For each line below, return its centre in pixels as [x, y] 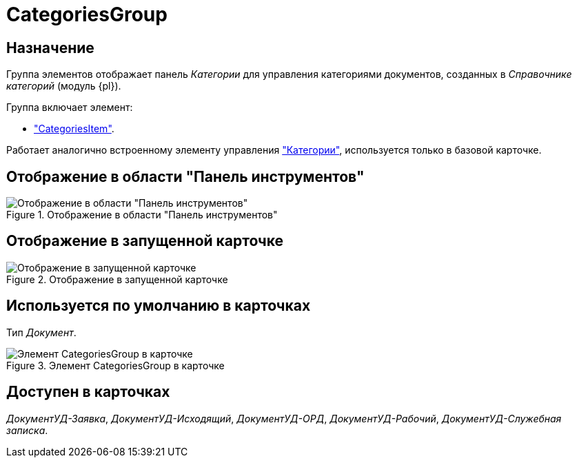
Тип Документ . [41, 332]
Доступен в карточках [88, 392]
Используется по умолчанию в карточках [159, 306]
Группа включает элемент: [70, 107]
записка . [27, 430]
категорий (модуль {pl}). [64, 86]
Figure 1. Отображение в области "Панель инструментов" [142, 215]
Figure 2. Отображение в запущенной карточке [117, 279]
